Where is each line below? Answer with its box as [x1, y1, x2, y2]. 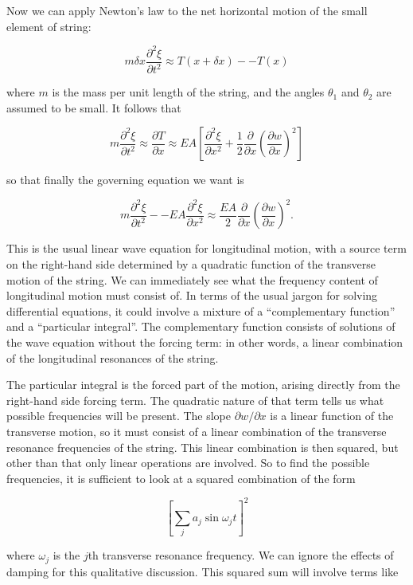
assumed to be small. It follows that [6, 99, 181, 116]
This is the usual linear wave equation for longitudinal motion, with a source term [6, 240, 407, 257]
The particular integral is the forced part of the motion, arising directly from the [6, 376, 400, 393]
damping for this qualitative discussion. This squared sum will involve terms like [6, 563, 399, 579]
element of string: [6, 18, 92, 34]
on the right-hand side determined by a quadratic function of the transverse [6, 255, 376, 272]
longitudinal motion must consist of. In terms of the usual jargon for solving [6, 287, 378, 304]
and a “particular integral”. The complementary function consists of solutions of [6, 318, 395, 335]
